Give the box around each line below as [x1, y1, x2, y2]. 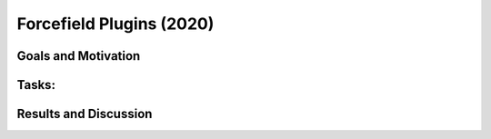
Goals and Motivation [16, 48, 141, 64]
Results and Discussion [16, 106, 153, 122]
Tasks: [16, 77, 56, 93]
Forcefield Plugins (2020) [16, 14, 215, 34]
